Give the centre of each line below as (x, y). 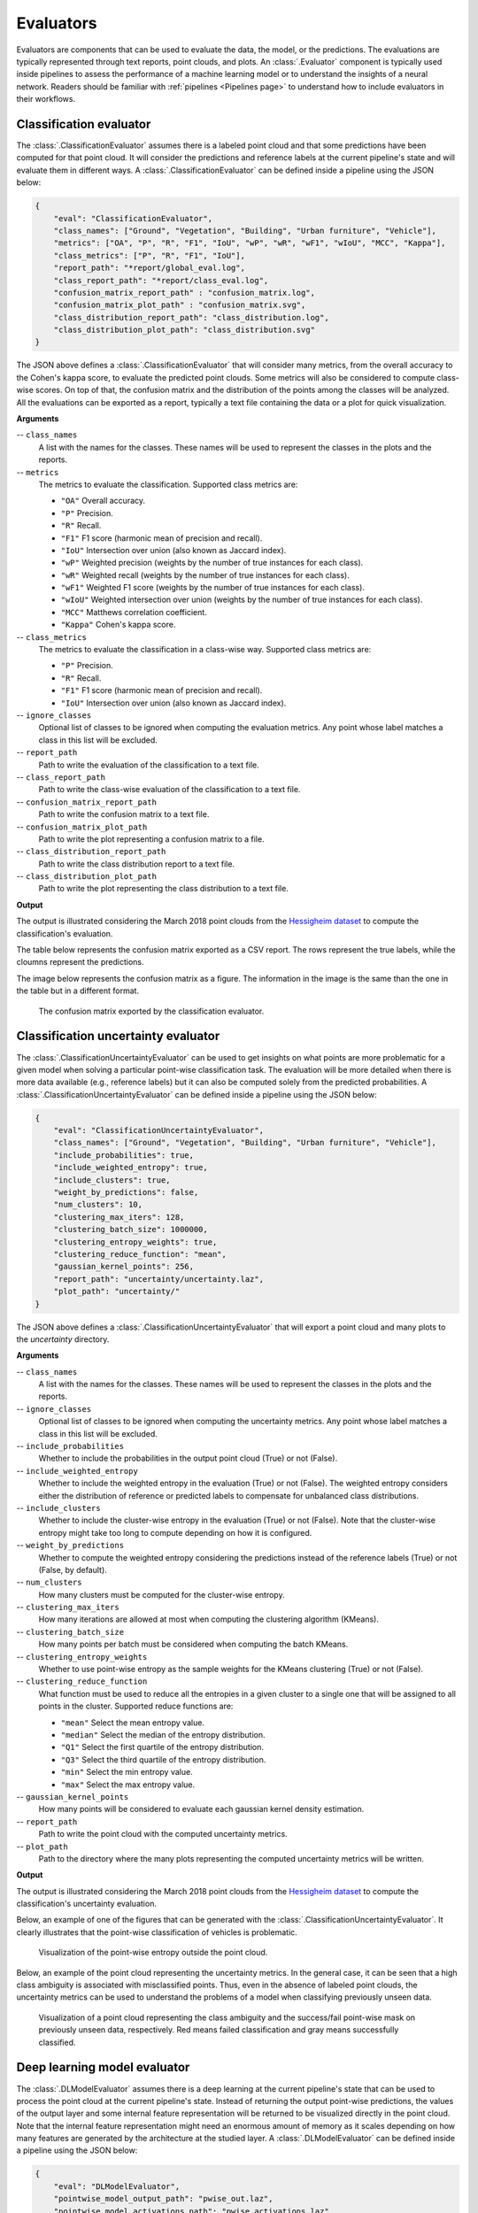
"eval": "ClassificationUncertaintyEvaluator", (159, 1130)
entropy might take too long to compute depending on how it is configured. (175, 1532)
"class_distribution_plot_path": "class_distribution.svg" (185, 330)
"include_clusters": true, (112, 1180)
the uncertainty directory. (63, 1339)
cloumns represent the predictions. (80, 962)
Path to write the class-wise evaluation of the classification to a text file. (170, 790)
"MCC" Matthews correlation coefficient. (134, 612)
